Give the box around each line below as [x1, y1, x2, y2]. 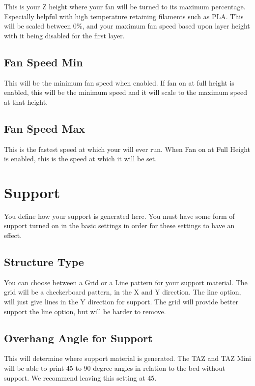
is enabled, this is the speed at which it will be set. [4, 153, 157, 164]
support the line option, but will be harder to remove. [4, 306, 166, 316]
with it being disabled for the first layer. [4, 30, 125, 40]
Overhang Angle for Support [4, 330, 153, 345]
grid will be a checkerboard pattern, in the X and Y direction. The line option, [4, 287, 241, 297]
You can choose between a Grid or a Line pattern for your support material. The [4, 277, 248, 287]
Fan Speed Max [4, 120, 85, 136]
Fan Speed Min [4, 54, 83, 69]
